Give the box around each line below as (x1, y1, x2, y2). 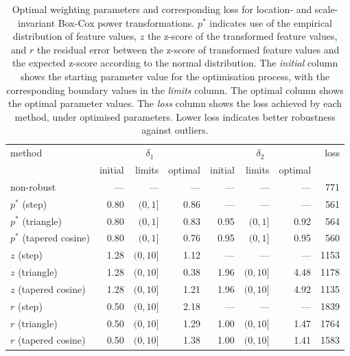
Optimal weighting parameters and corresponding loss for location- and (12, 2, 312, 16)
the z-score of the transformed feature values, (147, 29, 338, 43)
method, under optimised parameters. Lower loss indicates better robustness (14, 109, 336, 123)
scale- (314, 2, 338, 16)
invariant (18, 15, 56, 29)
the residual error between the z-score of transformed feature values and (36, 42, 340, 56)
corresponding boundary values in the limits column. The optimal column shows (6, 82, 344, 97)
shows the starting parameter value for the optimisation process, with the (20, 69, 330, 83)
